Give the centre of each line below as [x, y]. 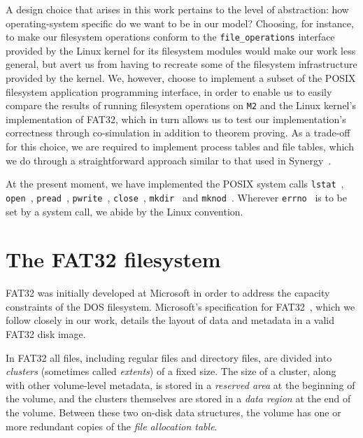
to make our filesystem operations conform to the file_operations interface [170, 37]
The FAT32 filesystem [113, 259]
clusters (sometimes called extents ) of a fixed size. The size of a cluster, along [171, 371]
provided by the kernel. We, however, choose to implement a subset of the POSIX [181, 78]
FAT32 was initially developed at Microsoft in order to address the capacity [168, 293]
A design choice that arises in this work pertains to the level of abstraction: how [177, 9]
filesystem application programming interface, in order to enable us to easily [169, 91]
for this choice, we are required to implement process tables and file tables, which [180, 147]
